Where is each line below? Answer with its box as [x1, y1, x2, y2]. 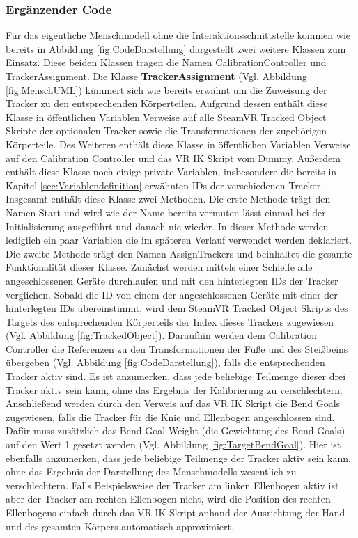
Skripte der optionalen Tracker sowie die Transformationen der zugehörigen [6, 123, 327, 138]
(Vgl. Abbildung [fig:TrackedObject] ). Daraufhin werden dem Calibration [6, 328, 317, 342]
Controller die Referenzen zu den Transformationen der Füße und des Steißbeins [6, 341, 348, 356]
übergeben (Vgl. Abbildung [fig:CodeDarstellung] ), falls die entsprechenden [6, 355, 325, 370]
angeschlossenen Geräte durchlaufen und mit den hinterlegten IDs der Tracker [6, 273, 338, 287]
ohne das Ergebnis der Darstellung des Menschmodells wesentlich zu [6, 464, 297, 479]
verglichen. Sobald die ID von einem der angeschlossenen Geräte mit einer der [6, 287, 338, 301]
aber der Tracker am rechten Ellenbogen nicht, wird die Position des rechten [6, 491, 331, 506]
